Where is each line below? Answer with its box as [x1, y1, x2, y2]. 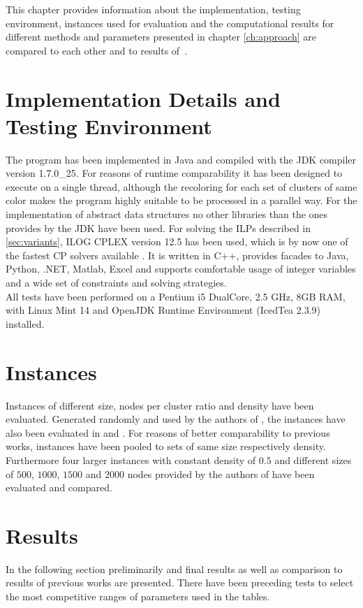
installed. [6, 316, 45, 331]
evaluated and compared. [6, 480, 112, 495]
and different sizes [274, 452, 352, 467]
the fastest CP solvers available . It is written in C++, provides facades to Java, [6, 247, 349, 262]
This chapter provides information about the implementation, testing [6, 2, 301, 16]
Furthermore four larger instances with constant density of [6, 452, 256, 467]
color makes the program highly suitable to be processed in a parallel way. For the [6, 193, 357, 208]
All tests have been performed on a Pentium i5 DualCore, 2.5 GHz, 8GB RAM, [6, 289, 346, 303]
